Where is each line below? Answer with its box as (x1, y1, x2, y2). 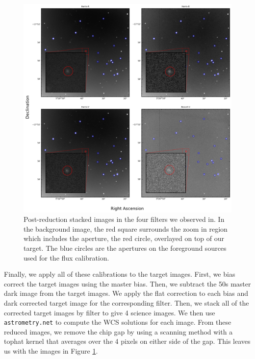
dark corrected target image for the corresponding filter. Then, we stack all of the (4, 298, 249, 308)
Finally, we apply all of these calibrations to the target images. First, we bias (4, 269, 235, 279)
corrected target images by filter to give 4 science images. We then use (4, 307, 215, 317)
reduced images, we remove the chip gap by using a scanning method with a (4, 326, 233, 336)
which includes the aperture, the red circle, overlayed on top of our (24, 233, 225, 243)
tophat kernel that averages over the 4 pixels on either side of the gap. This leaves (4, 336, 251, 346)
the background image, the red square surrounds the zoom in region (24, 223, 228, 234)
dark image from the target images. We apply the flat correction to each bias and (4, 288, 249, 298)
